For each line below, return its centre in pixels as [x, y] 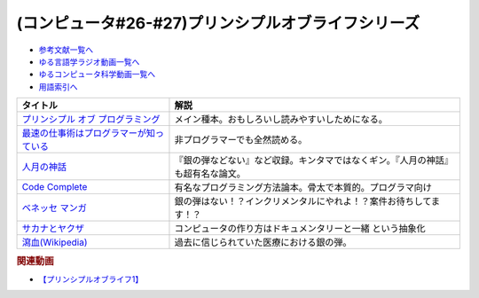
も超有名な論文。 [210, 174]
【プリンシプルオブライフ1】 [91, 278]
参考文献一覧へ [66, 50]
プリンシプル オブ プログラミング [91, 120]
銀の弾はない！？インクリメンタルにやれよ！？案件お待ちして [303, 201]
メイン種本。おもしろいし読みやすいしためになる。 [281, 120]
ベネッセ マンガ [55, 208]
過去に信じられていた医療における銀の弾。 [263, 242]
